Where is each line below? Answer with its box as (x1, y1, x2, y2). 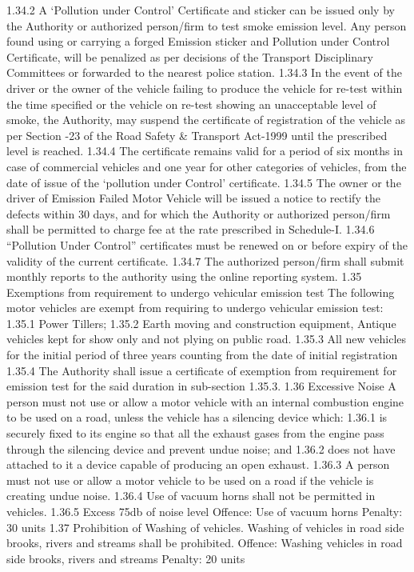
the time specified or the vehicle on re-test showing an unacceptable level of (6, 95, 376, 112)
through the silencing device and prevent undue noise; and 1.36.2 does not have (6, 440, 396, 457)
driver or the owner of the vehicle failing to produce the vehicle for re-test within (6, 79, 403, 96)
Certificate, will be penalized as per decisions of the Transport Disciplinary (6, 48, 373, 65)
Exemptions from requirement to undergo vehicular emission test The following (6, 283, 395, 300)
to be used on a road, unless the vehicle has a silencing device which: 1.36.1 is (6, 409, 388, 426)
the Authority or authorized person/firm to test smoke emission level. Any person (6, 17, 407, 34)
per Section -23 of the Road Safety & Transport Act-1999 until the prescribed (6, 126, 388, 143)
